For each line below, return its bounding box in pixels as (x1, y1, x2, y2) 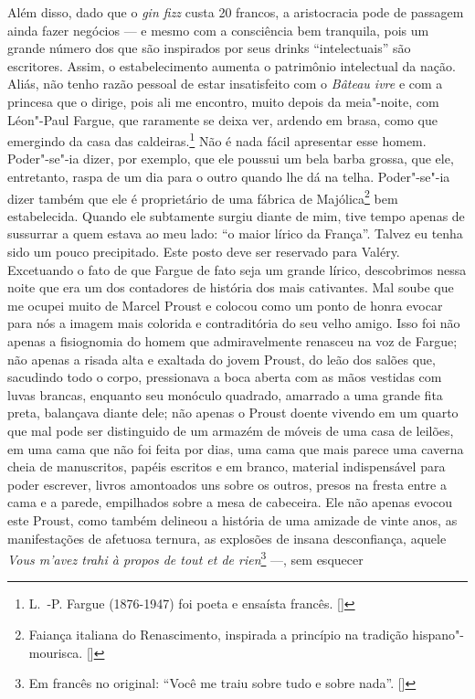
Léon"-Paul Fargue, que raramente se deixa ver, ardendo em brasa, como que (7, 110, 438, 129)
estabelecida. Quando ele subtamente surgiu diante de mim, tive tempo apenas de (7, 206, 465, 225)
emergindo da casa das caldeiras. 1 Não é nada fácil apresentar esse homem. (7, 129, 427, 150)
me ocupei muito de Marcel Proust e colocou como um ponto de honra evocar (7, 295, 443, 314)
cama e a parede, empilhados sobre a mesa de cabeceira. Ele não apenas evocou (7, 492, 453, 512)
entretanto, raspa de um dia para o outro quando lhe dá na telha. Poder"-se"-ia (7, 167, 450, 185)
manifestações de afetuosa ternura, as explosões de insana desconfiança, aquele (7, 528, 447, 547)
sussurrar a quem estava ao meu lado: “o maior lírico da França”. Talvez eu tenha (7, 224, 463, 243)
